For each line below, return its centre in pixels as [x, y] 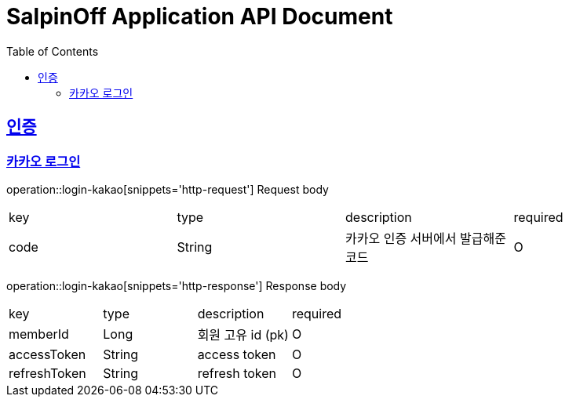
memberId [39, 334]
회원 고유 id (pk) [243, 334]
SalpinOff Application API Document [200, 16]
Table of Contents [53, 51]
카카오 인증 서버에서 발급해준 [426, 238]
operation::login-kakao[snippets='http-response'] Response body [177, 285]
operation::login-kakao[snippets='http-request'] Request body [168, 189]
